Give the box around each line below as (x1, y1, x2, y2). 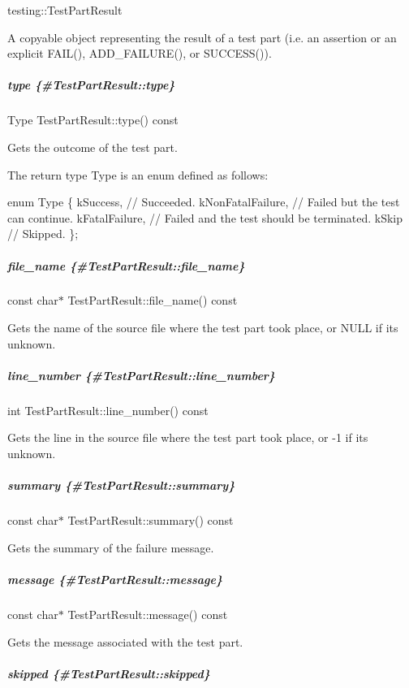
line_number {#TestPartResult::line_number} (7, 366, 275, 383)
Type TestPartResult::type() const (7, 111, 179, 128)
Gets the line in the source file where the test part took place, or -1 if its (7, 429, 368, 446)
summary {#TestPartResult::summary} (7, 477, 235, 494)
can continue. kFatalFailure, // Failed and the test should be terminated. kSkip (7, 209, 403, 226)
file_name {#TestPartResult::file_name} (7, 257, 245, 274)
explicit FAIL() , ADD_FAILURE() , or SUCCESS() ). (7, 45, 272, 62)
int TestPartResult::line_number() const (7, 401, 209, 418)
